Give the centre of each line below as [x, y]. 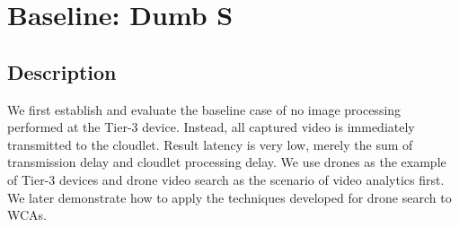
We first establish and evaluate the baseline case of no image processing [204, 109]
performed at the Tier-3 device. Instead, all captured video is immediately [211, 127]
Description [62, 71]
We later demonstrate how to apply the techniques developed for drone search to [229, 197]
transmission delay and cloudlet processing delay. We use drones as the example [227, 162]
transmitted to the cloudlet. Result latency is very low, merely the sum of [210, 144]
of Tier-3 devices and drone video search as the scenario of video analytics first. [226, 179]
